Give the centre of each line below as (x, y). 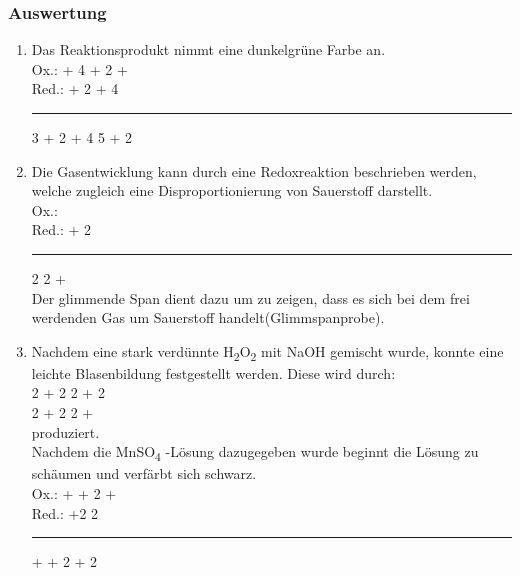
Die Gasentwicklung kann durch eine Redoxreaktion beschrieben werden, (254, 170)
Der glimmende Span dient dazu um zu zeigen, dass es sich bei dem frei (250, 297)
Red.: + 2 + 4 (75, 88)
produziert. (65, 431)
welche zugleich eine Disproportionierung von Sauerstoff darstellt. (232, 190)
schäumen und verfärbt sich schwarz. (144, 473)
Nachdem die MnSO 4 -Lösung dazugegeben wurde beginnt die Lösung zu (255, 453)
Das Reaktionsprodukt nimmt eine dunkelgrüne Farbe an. (208, 49)
